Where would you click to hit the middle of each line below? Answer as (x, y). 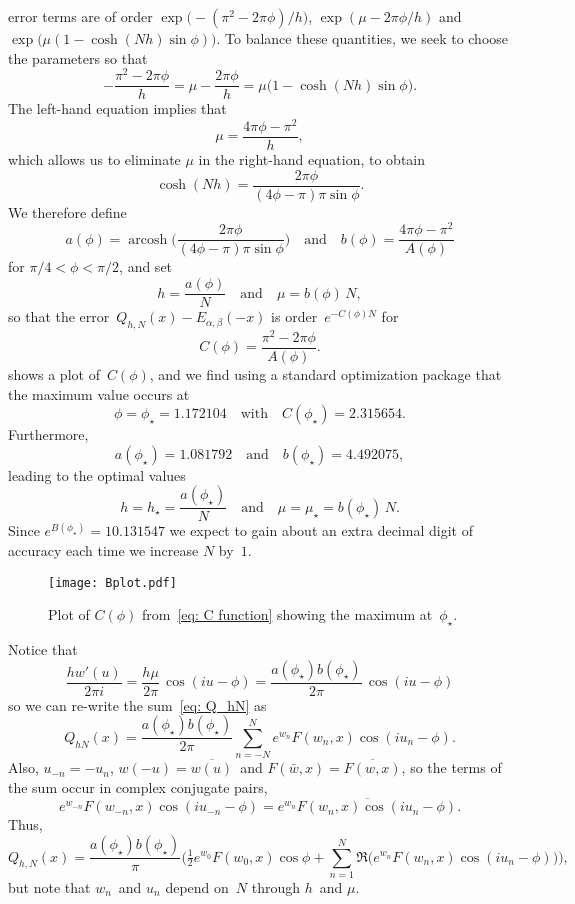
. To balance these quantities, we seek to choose (362, 38)
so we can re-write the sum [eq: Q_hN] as (137, 704)
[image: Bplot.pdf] (112, 582)
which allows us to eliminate (94, 159)
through (276, 886)
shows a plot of (54, 374)
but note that (49, 886)
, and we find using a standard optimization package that (325, 374)
